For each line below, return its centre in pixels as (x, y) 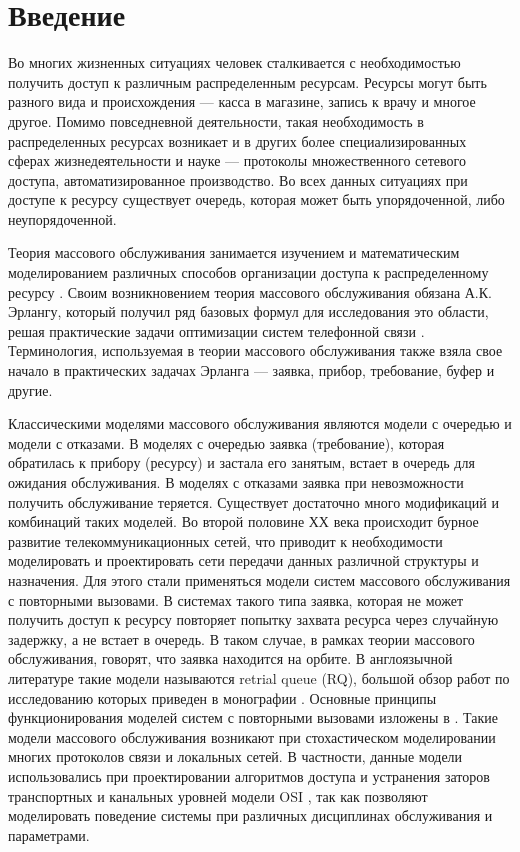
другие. (30, 389)
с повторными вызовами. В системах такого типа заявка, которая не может (236, 599)
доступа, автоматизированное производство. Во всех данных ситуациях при (238, 179)
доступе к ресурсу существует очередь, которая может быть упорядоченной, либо (256, 199)
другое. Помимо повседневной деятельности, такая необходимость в (216, 120)
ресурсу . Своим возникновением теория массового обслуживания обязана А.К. (250, 291)
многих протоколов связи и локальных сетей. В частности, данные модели (235, 756)
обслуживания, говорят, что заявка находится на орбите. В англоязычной (230, 658)
